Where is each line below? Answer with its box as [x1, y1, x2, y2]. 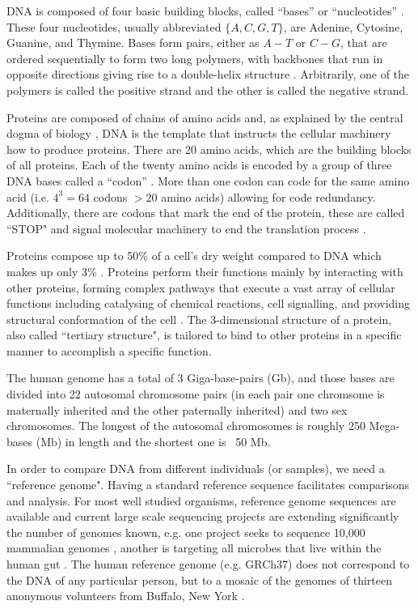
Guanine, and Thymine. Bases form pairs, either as [6, 34, 260, 51]
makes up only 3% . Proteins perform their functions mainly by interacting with [6, 262, 403, 279]
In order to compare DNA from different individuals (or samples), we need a [6, 460, 385, 477]
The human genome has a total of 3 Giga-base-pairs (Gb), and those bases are [6, 369, 395, 386]
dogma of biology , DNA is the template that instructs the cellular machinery [6, 125, 391, 142]
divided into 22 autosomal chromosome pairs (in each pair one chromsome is [6, 385, 385, 402]
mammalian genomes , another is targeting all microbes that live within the [6, 539, 382, 556]
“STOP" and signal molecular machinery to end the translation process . [6, 219, 366, 236]
